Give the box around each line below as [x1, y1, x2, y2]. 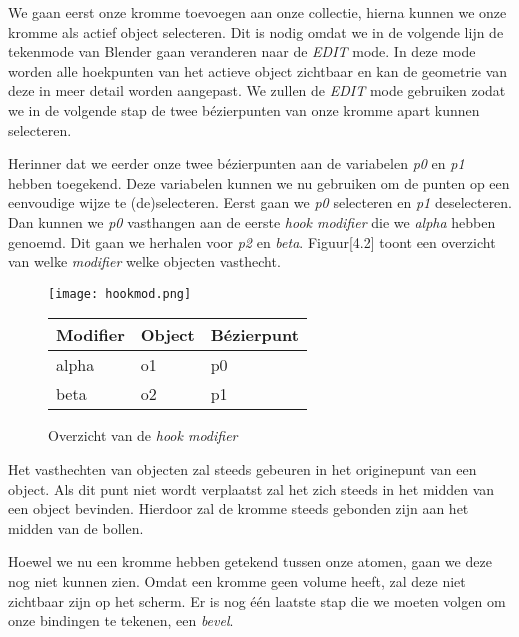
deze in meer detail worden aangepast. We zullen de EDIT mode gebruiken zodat [8, 80, 506, 101]
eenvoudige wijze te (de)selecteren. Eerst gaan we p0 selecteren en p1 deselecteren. [8, 192, 513, 213]
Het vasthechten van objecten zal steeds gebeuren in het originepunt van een [8, 458, 477, 479]
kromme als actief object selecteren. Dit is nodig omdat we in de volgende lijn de [8, 21, 504, 42]
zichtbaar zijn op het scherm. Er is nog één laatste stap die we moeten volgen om [8, 590, 506, 611]
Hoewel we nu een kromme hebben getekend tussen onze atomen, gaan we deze [8, 551, 492, 572]
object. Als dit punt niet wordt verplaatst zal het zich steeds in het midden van [8, 478, 495, 499]
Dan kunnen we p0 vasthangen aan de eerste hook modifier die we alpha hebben [8, 211, 496, 232]
